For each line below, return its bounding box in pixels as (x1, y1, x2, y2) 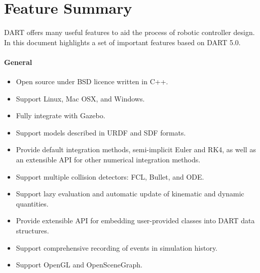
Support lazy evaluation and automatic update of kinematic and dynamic (16, 188, 244, 199)
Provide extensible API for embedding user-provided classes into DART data (16, 215, 255, 226)
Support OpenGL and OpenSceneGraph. (16, 259, 142, 270)
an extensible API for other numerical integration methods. (16, 154, 201, 165)
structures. (16, 225, 49, 236)
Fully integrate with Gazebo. (16, 110, 105, 121)
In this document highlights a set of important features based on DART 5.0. (4, 37, 241, 47)
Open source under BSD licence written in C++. (16, 76, 168, 87)
